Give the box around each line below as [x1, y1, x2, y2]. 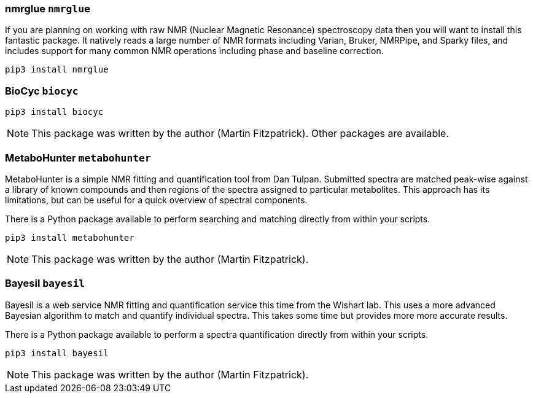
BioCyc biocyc [5, 84, 79, 97]
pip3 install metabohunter [5, 232, 134, 243]
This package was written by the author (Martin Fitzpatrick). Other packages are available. [31, 127, 449, 140]
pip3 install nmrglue [5, 64, 109, 75]
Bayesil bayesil [5, 277, 85, 290]
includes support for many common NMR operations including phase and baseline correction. [5, 45, 384, 57]
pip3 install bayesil [5, 348, 109, 358]
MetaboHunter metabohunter [5, 151, 151, 164]
